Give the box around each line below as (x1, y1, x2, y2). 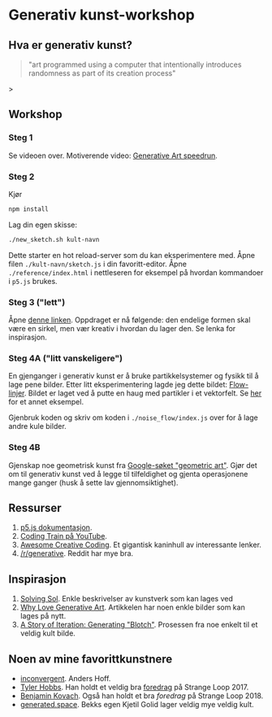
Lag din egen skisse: (8, 220, 78, 230)
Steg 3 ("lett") (8, 296, 66, 308)
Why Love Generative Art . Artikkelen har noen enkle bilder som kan (19, 602, 245, 612)
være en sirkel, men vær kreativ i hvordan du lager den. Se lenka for (8, 324, 236, 334)
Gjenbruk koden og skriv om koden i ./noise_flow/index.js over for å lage (8, 413, 258, 422)
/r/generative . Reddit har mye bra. (19, 549, 134, 558)
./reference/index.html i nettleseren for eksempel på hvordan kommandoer (8, 267, 264, 278)
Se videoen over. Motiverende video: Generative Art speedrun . (8, 151, 218, 160)
